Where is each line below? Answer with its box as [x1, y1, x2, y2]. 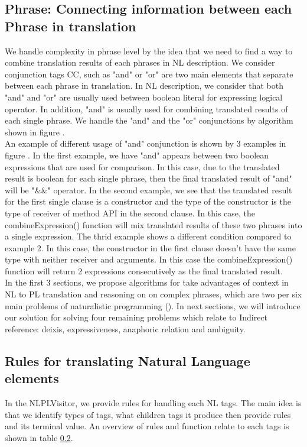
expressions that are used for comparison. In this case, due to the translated [5, 160, 280, 173]
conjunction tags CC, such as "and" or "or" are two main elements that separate [5, 67, 293, 80]
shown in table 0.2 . [5, 431, 73, 443]
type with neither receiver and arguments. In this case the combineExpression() [5, 253, 293, 265]
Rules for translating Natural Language [5, 351, 250, 370]
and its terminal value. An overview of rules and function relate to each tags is [5, 420, 289, 432]
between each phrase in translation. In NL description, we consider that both [5, 79, 283, 92]
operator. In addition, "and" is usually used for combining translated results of [5, 102, 288, 115]
